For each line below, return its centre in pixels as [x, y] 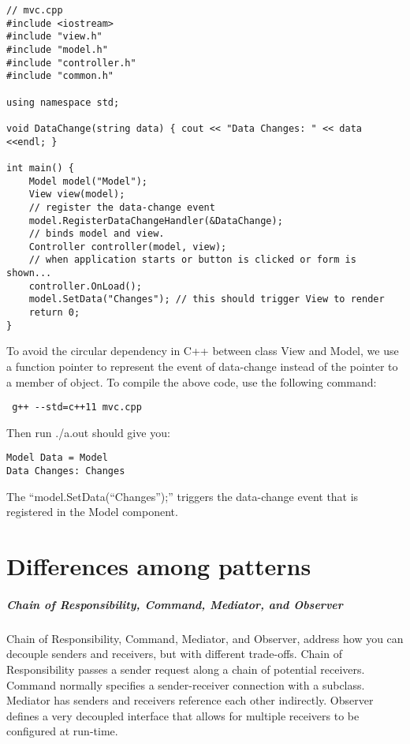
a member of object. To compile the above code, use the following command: [192, 381]
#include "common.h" [60, 76]
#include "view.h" [54, 37]
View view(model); [77, 194]
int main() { [40, 168]
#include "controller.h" [71, 63]
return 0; [54, 313]
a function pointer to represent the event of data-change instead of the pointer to [202, 366]
